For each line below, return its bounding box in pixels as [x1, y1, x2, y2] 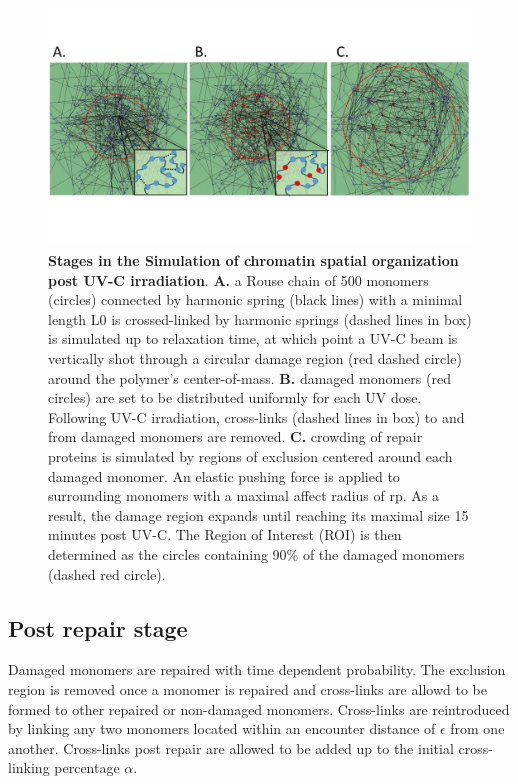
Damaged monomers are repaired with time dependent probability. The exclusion [8, 659, 506, 680]
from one [450, 718, 505, 739]
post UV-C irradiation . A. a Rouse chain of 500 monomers [48, 269, 429, 290]
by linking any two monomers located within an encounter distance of [8, 718, 436, 739]
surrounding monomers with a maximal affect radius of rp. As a [48, 485, 439, 506]
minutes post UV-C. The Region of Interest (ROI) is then [48, 524, 402, 545]
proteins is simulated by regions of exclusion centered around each [48, 446, 453, 467]
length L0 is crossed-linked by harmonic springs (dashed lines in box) [48, 308, 472, 329]
